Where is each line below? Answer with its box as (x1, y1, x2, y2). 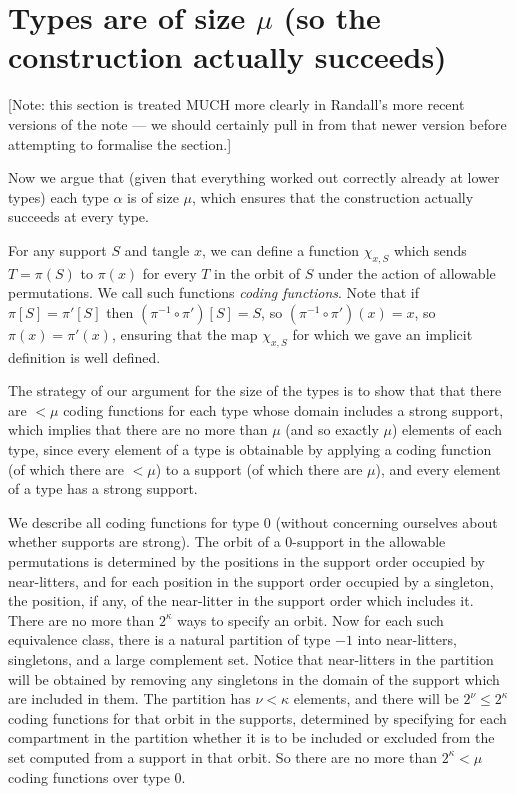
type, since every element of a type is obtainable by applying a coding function (8, 439, 492, 460)
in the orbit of (214, 262, 301, 283)
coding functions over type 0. (8, 766, 186, 787)
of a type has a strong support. (8, 478, 198, 499)
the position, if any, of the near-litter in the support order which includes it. (8, 590, 474, 611)
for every (142, 262, 197, 283)
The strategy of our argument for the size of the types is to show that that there (8, 380, 502, 401)
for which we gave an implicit (292, 323, 473, 344)
